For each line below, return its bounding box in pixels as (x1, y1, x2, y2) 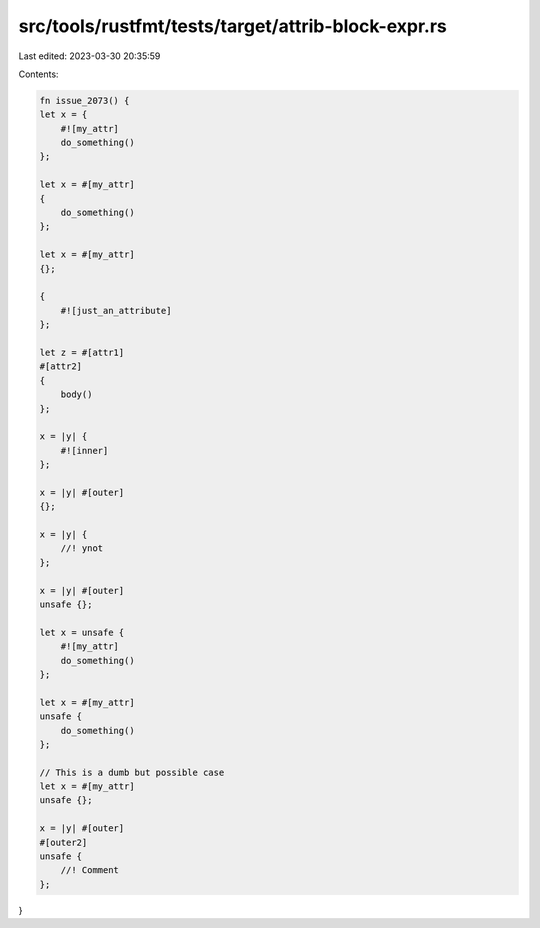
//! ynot (60, 543, 104, 554)
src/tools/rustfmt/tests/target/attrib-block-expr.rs (18, 15, 447, 37)
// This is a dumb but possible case (39, 766, 225, 778)
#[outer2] (39, 836, 88, 848)
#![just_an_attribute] (60, 305, 172, 316)
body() (60, 389, 93, 400)
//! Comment (60, 865, 120, 876)
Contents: (18, 68, 59, 80)
